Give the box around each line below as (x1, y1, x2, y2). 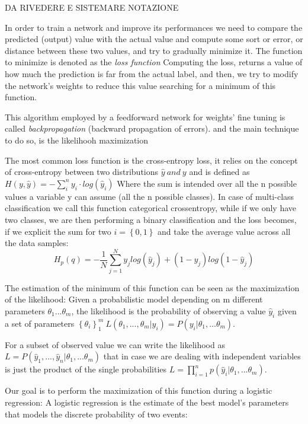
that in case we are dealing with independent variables (103, 350, 301, 362)
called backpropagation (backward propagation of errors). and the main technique (5, 122, 299, 135)
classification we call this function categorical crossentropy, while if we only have (5, 202, 297, 214)
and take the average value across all (158, 225, 291, 237)
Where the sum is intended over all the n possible (117, 177, 297, 189)
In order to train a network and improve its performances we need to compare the (5, 21, 303, 33)
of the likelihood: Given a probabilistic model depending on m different (5, 293, 263, 305)
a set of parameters (5, 317, 75, 329)
